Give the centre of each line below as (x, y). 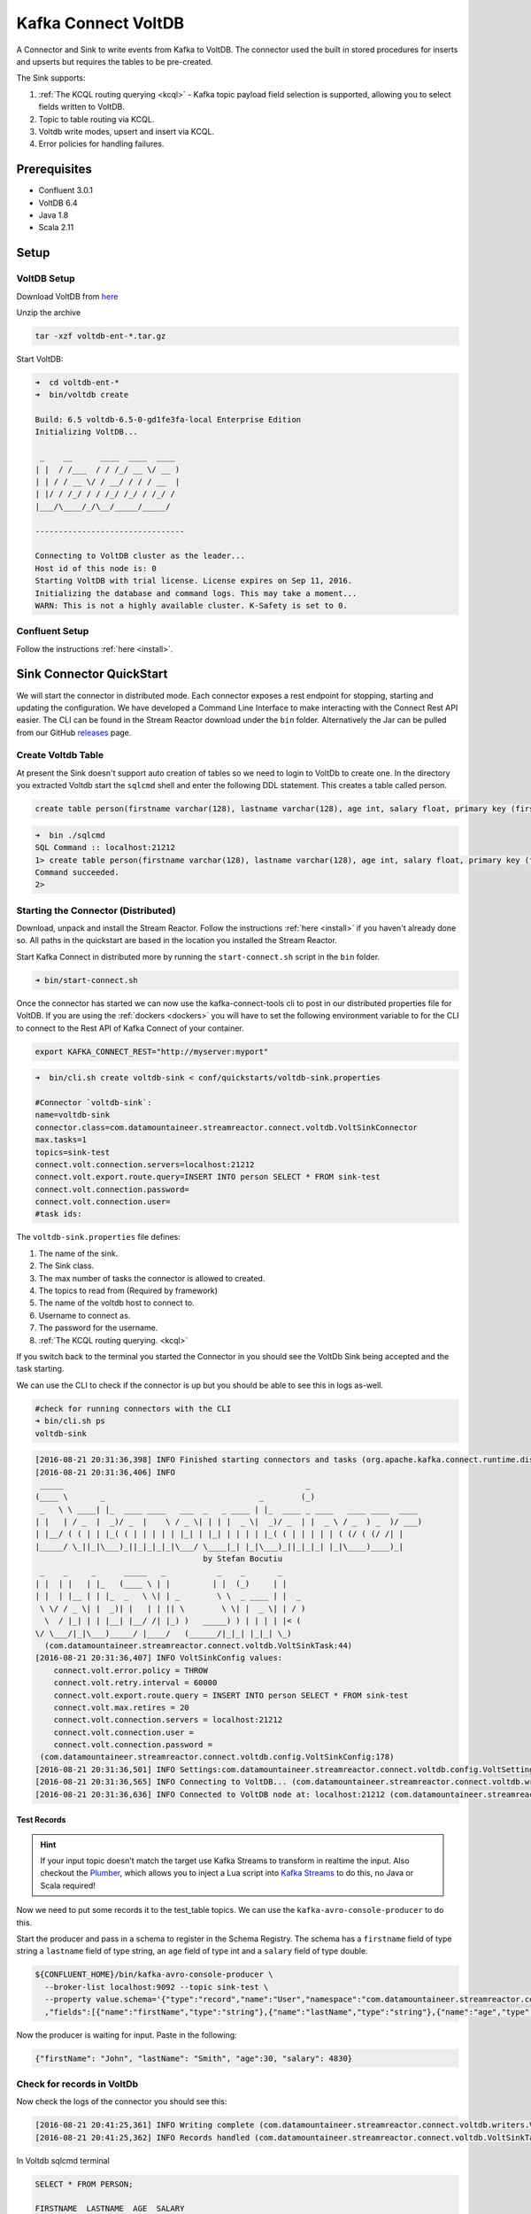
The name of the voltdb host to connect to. (116, 1303)
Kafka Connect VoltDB (100, 23)
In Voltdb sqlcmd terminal (63, 2160)
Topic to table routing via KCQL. (96, 119)
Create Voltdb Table (60, 755)
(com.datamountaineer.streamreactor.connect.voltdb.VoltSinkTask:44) (199, 1645)
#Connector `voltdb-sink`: (93, 1102)
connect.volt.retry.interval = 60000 (135, 1683)
